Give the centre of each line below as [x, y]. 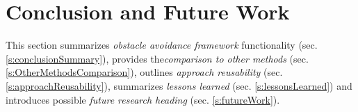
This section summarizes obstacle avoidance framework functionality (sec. [162, 45]
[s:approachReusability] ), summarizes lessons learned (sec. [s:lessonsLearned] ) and [179, 85]
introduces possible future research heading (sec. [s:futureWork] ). [143, 99]
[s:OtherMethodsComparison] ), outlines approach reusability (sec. [144, 72]
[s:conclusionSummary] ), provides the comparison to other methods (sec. [157, 58]
